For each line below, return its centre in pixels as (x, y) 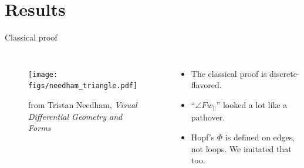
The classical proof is (229, 73)
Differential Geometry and (75, 116)
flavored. (206, 85)
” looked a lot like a (252, 104)
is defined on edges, (260, 137)
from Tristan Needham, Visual (83, 105)
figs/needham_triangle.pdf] (83, 86)
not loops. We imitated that (241, 148)
